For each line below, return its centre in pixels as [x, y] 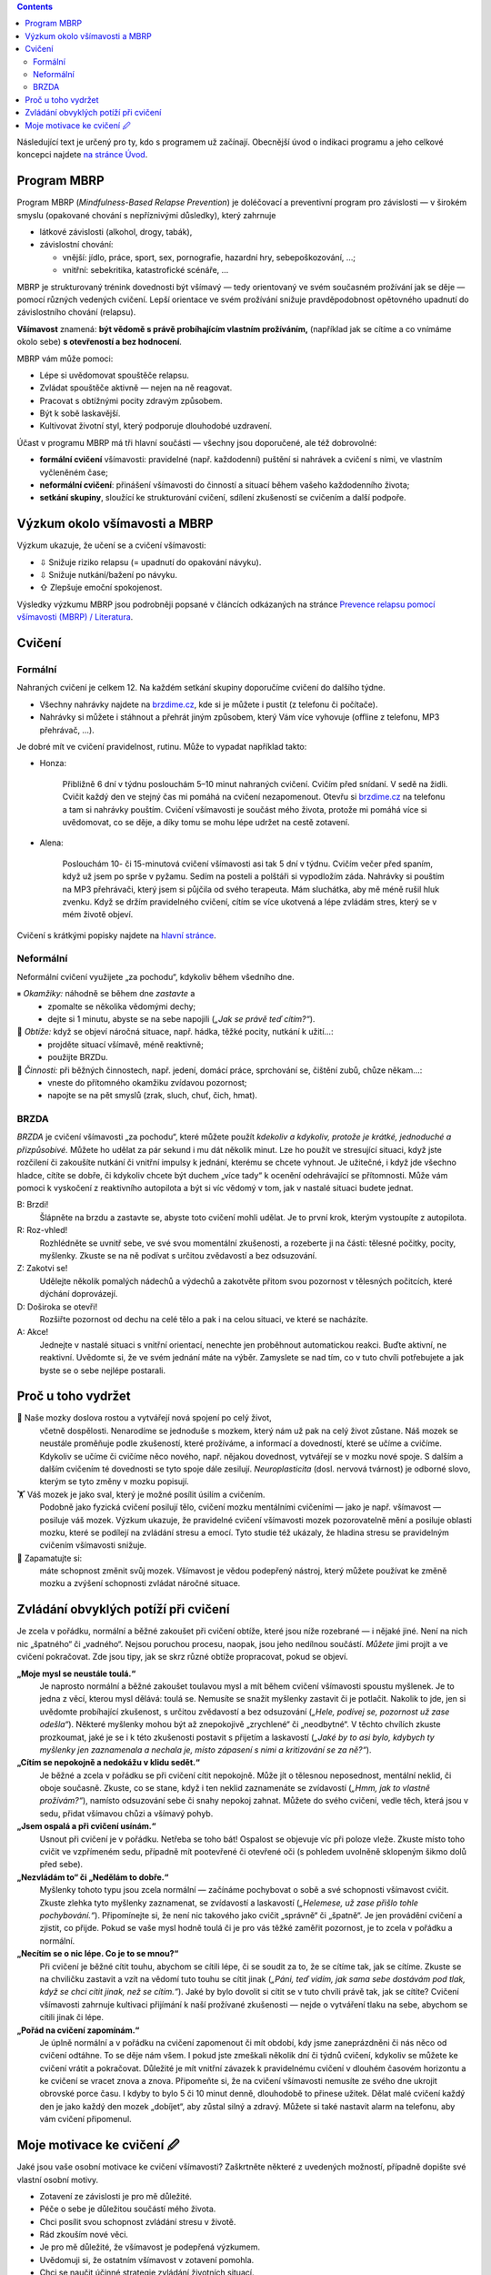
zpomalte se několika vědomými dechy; [122, 1006]
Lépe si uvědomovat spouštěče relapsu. [115, 375]
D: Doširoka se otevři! [57, 1307]
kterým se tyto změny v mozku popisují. [115, 1481]
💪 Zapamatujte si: [50, 1558]
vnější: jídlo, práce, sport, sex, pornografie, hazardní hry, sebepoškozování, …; [209, 257]
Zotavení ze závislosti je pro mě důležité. [116, 2196]
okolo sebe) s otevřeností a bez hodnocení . [99, 342]
